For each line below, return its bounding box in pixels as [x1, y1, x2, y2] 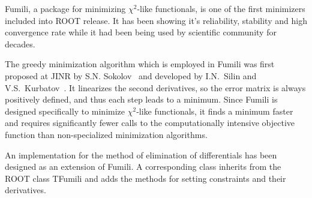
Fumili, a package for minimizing [5, 2, 126, 14]
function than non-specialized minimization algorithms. [5, 128, 208, 140]
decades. [5, 37, 35, 50]
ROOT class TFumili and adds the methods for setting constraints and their [5, 172, 286, 184]
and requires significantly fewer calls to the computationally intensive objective [5, 116, 295, 129]
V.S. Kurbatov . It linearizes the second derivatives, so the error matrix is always [5, 81, 306, 94]
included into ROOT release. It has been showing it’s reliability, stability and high [5, 14, 307, 26]
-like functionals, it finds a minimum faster [136, 104, 293, 117]
